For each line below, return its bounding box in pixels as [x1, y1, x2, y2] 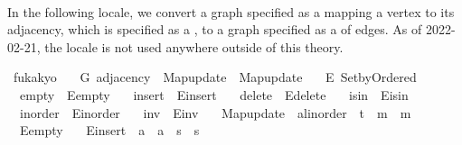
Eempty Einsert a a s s [19, 121, 200, 140]
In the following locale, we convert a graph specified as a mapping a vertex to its [7, 2, 455, 21]
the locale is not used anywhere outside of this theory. [44, 37, 344, 56]
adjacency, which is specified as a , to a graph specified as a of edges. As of [7, 20, 422, 39]
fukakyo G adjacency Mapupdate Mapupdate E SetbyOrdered [13, 68, 417, 86]
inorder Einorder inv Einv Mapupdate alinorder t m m [19, 103, 411, 122]
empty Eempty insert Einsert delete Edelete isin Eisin [19, 85, 409, 104]
